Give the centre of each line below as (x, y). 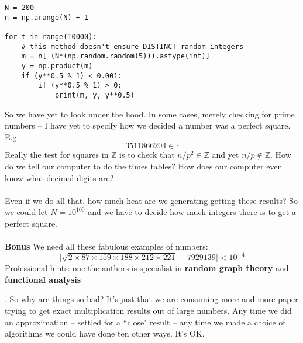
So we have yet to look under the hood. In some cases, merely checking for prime (150, 114)
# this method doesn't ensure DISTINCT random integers (132, 46)
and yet (225, 155)
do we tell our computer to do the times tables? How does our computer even (144, 166)
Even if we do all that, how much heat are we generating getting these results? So (151, 200)
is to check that (147, 155)
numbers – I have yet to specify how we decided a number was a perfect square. (148, 125)
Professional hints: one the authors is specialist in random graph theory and (147, 268)
